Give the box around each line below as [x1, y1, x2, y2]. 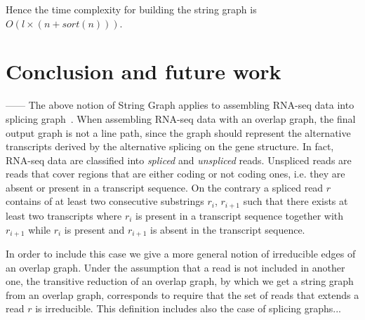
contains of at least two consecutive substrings [6, 194, 204, 208]
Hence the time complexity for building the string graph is [6, 2, 257, 16]
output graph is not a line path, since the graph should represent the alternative [6, 125, 351, 140]
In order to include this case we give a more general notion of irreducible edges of [6, 246, 356, 260]
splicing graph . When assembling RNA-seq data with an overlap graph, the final [6, 111, 356, 126]
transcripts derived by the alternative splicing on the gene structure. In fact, [6, 139, 334, 154]
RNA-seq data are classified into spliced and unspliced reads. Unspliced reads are [6, 152, 352, 167]
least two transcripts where [6, 208, 122, 222]
